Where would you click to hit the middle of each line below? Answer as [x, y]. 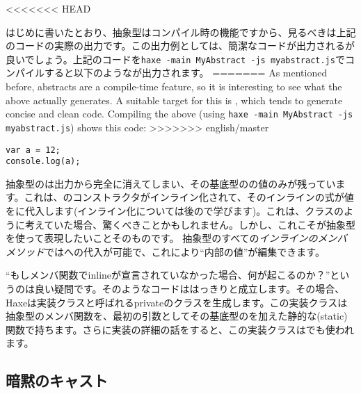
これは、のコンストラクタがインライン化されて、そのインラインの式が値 [189, 197]
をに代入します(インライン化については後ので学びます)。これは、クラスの [175, 211]
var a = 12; [33, 150]
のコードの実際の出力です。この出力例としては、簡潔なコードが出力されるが [180, 46]
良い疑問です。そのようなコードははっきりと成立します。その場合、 [190, 288]
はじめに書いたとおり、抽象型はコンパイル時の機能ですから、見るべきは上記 [181, 32]
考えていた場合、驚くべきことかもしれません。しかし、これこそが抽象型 [190, 224]
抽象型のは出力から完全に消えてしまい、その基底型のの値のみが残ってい [171, 183]
